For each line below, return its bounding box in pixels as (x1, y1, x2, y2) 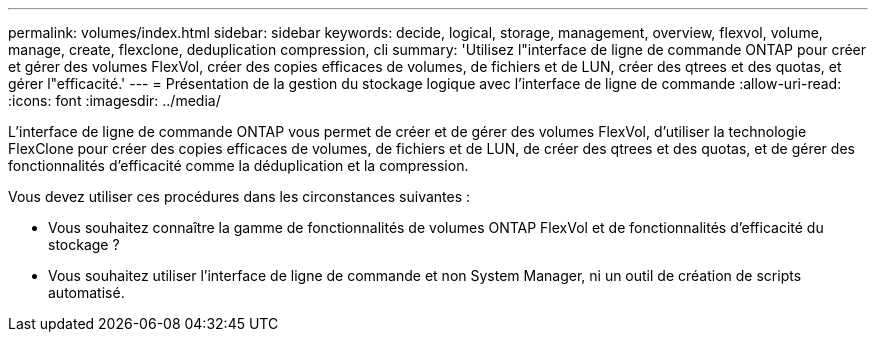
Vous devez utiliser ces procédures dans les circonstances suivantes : (8, 188, 471, 205)
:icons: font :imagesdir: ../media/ (8, 92, 221, 109)
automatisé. (48, 284, 125, 301)
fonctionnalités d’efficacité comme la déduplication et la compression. (8, 157, 469, 174)
